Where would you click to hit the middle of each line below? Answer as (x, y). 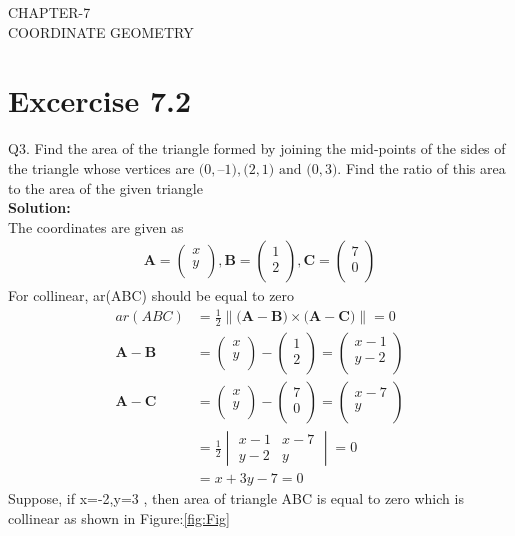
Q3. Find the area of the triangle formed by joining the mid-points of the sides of (257, 148)
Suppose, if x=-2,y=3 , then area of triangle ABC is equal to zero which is (236, 498)
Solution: (39, 207)
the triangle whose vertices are (101, 167)
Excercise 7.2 (100, 100)
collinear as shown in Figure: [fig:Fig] (119, 518)
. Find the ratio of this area (421, 167)
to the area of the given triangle (105, 187)
